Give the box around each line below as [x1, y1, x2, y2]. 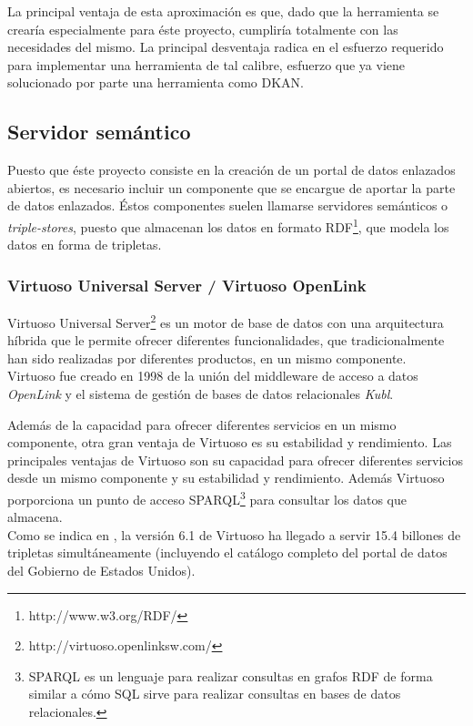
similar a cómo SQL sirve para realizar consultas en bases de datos [28, 684, 401, 703]
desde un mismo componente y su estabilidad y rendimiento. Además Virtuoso [7, 468, 445, 487]
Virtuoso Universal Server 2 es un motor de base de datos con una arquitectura [7, 311, 444, 332]
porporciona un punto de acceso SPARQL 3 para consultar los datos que [7, 487, 407, 508]
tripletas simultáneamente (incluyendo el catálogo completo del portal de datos [7, 543, 448, 562]
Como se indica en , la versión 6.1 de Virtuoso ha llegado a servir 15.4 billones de [7, 525, 461, 544]
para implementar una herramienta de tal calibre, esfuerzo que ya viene [7, 55, 406, 74]
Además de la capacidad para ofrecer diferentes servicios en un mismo [7, 414, 397, 434]
